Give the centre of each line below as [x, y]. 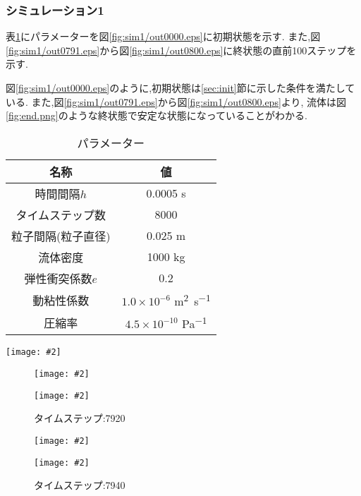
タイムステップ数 [61, 214]
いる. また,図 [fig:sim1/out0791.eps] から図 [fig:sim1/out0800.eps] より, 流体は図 [176, 101]
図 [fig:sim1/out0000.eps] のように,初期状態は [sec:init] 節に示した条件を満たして [180, 87]
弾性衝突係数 [58, 278]
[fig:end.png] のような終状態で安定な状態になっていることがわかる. [157, 115]
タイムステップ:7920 [80, 418]
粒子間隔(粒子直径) [61, 236]
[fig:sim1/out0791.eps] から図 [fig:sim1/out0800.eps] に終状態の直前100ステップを [181, 50]
